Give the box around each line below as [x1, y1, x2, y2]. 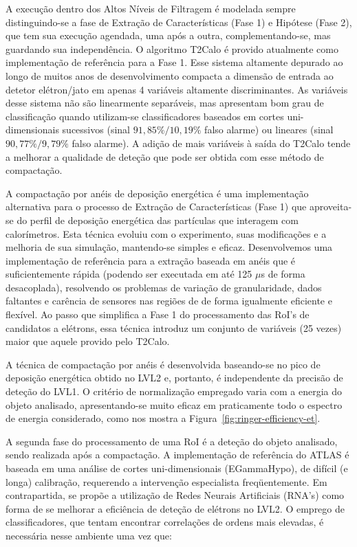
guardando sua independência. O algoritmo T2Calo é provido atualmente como [6, 41, 338, 56]
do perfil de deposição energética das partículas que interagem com [17, 212, 299, 227]
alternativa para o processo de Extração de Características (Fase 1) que [6, 199, 307, 214]
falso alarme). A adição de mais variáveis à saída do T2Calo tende [72, 135, 351, 150]
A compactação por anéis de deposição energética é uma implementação [6, 186, 309, 200]
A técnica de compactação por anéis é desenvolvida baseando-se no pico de [6, 357, 321, 371]
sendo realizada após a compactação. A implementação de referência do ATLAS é [6, 447, 349, 462]
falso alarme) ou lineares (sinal [204, 122, 334, 137]
